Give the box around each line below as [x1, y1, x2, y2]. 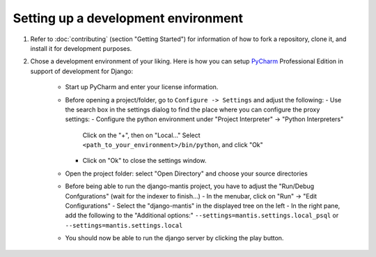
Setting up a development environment [13, 10, 244, 26]
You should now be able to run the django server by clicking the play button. [65, 234, 284, 242]
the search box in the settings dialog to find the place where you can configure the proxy [65, 105, 320, 114]
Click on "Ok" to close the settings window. [82, 157, 207, 165]
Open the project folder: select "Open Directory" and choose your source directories [65, 169, 308, 178]
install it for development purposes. [30, 44, 132, 52]
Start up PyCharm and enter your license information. [65, 83, 219, 91]
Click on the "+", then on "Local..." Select [82, 131, 201, 139]
